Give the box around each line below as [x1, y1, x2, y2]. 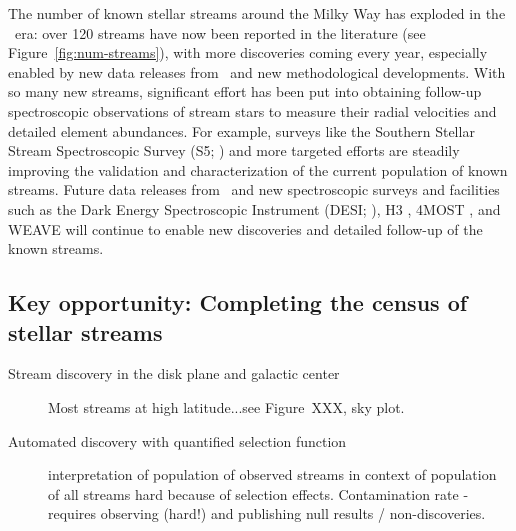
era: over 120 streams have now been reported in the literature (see [14, 22, 426, 43]
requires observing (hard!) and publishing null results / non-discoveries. [48, 503, 486, 524]
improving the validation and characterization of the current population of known [8, 159, 508, 180]
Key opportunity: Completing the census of [8, 287, 468, 318]
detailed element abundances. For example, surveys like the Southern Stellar [8, 120, 475, 141]
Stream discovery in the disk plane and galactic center [8, 363, 340, 384]
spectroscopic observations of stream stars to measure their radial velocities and [8, 100, 497, 121]
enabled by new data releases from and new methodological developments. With [8, 61, 506, 82]
